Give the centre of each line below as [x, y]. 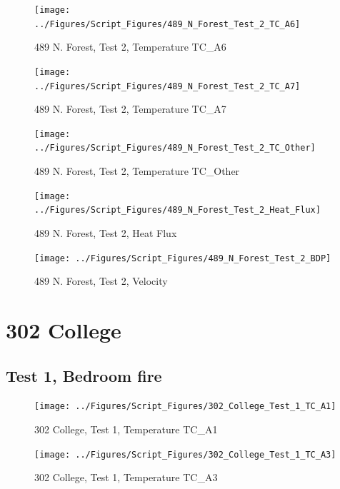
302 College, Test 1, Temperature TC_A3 [126, 477]
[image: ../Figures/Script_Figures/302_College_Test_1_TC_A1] [185, 407]
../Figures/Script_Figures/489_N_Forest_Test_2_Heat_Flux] [177, 210]
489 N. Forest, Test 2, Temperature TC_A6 [130, 47]
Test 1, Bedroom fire [84, 375]
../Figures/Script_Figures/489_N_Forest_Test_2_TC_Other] [175, 148]
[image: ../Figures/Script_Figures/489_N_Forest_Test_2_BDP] [183, 258]
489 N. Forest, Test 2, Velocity [101, 281]
